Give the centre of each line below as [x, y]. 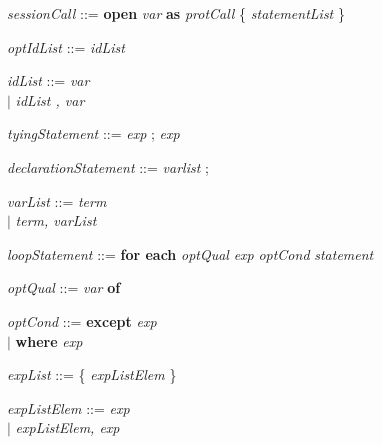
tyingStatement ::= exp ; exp [93, 133]
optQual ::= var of [64, 287]
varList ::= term [57, 200]
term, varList [56, 220]
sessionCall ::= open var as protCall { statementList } [176, 13]
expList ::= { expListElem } [92, 374]
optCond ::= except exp [82, 320]
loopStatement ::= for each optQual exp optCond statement [190, 253]
